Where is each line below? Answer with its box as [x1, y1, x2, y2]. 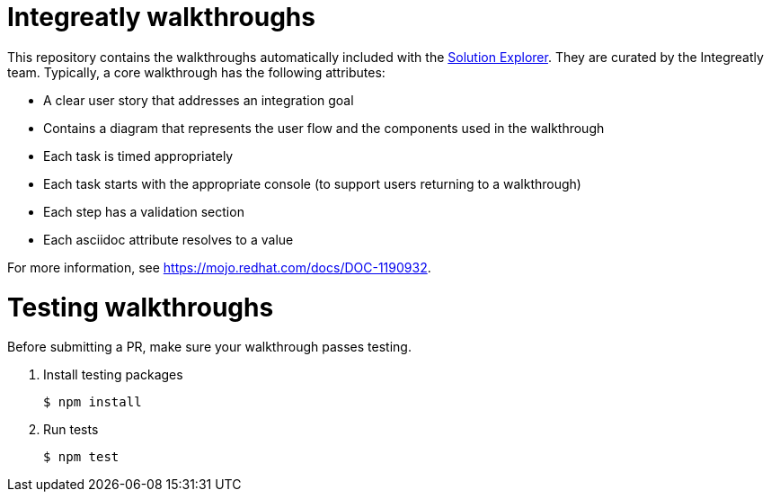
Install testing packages [43, 367, 183, 383]
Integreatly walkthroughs [7, 2, 315, 32]
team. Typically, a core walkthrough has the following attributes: [7, 64, 385, 80]
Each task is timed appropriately [43, 147, 234, 164]
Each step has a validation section [43, 203, 244, 219]
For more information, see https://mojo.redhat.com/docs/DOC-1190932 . [7, 259, 431, 275]
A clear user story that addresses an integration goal [43, 92, 354, 108]
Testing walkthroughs [7, 291, 274, 323]
